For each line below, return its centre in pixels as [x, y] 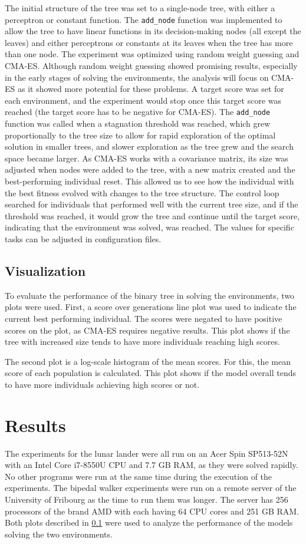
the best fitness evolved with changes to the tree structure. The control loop [142, 192]
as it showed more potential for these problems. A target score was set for [151, 89]
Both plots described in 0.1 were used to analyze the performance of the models [149, 522]
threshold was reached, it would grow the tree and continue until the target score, [152, 215]
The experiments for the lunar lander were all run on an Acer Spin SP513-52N [147, 453]
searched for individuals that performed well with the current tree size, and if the [152, 204]
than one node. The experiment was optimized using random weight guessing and [152, 54]
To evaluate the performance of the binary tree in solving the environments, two [150, 295]
